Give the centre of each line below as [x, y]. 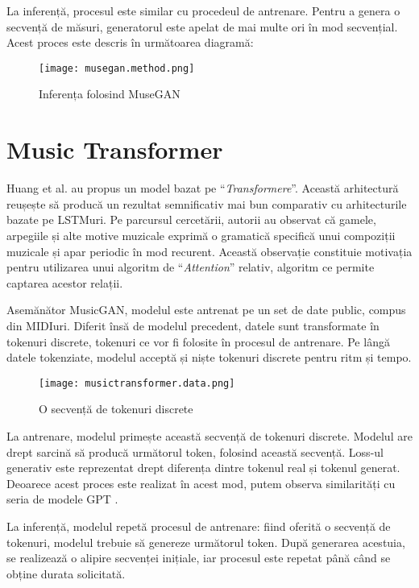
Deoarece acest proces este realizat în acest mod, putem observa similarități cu [201, 483]
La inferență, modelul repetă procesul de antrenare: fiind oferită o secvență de [199, 526]
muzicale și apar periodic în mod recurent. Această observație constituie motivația [209, 251]
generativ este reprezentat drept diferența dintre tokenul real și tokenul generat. [203, 468]
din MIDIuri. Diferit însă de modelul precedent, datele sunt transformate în [193, 325]
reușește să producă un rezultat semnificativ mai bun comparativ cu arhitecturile [207, 203]
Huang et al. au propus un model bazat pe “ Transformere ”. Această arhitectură [203, 188]
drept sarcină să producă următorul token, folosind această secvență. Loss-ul [195, 451]
